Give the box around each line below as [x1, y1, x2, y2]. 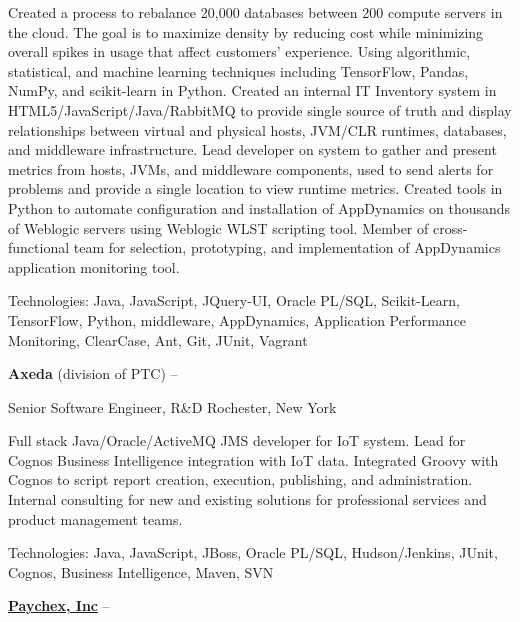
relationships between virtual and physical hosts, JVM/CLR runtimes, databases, [8, 119, 507, 140]
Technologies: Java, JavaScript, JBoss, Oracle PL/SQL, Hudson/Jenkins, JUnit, [8, 542, 498, 563]
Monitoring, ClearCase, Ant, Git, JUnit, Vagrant [8, 329, 308, 350]
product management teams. [8, 508, 183, 529]
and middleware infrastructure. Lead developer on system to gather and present [8, 139, 497, 160]
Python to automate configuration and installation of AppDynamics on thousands [8, 197, 511, 218]
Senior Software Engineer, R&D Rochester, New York [8, 396, 337, 417]
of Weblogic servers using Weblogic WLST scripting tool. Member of [8, 217, 429, 238]
